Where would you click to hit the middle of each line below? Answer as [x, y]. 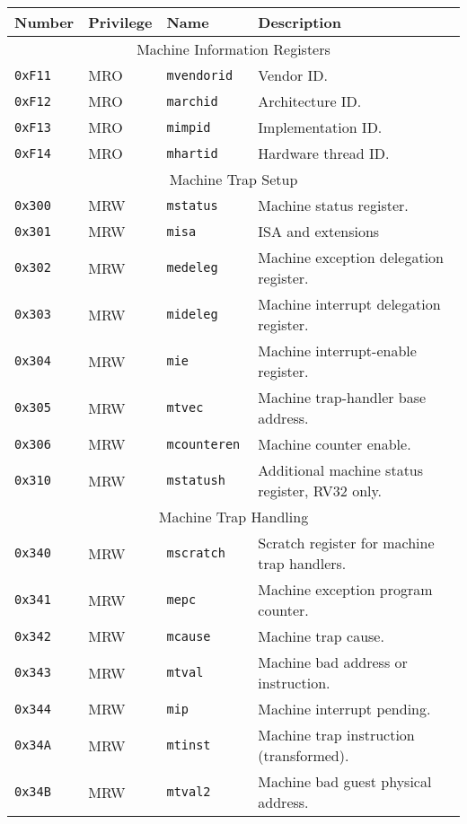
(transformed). [304, 755]
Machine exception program [345, 589]
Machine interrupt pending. [344, 709]
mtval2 [189, 792]
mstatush [196, 480]
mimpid [189, 127]
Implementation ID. [320, 127]
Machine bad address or [333, 662]
